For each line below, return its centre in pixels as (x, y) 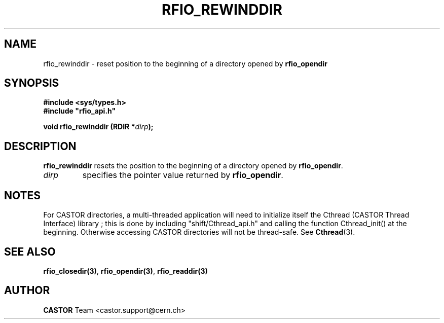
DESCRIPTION (40, 146)
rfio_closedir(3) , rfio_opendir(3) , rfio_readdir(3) (125, 271)
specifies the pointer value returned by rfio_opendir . (183, 175)
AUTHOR (27, 291)
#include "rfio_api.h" (80, 111)
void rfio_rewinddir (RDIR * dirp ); (98, 127)
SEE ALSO (30, 252)
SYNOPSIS (32, 83)
